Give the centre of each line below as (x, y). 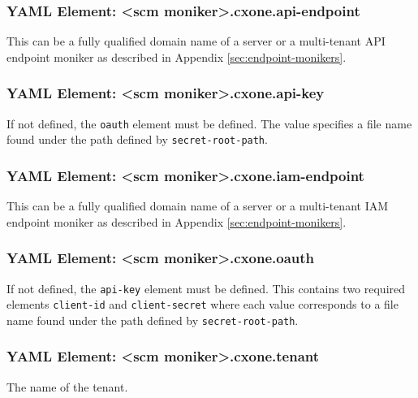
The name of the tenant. (67, 386)
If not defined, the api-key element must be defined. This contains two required (206, 288)
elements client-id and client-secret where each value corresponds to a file (203, 304)
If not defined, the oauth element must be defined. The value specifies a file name (209, 123)
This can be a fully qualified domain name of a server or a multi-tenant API (196, 41)
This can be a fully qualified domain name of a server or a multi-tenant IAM (198, 206)
